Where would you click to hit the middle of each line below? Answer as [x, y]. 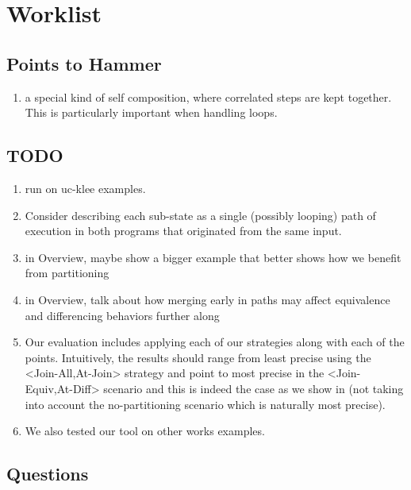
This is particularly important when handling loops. [151, 112]
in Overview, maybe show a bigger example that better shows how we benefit [213, 257]
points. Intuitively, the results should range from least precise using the [198, 357]
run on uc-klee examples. [85, 188]
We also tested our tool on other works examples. [145, 431]
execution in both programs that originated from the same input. [183, 231]
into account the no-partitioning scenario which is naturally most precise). [205, 404]
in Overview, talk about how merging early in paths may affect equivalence [207, 299]
